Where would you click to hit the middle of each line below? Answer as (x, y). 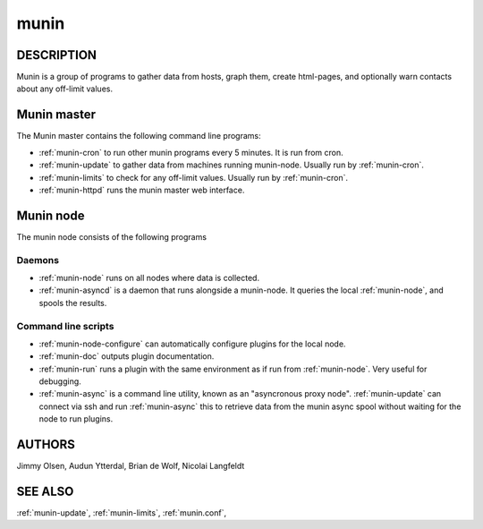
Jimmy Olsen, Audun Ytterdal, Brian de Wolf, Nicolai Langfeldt (131, 466)
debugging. (60, 381)
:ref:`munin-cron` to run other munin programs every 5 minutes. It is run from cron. (191, 152)
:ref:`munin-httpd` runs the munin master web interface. (142, 190)
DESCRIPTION (57, 55)
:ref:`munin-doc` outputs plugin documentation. (127, 356)
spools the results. (73, 303)
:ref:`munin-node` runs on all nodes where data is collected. (149, 277)
